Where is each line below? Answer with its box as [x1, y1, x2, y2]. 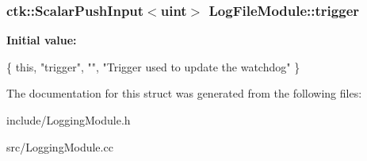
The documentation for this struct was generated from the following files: [6, 85, 362, 102]
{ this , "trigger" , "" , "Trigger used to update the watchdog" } [6, 58, 300, 75]
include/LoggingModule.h [6, 112, 131, 128]
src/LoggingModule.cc [6, 138, 113, 155]
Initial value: [6, 32, 77, 48]
